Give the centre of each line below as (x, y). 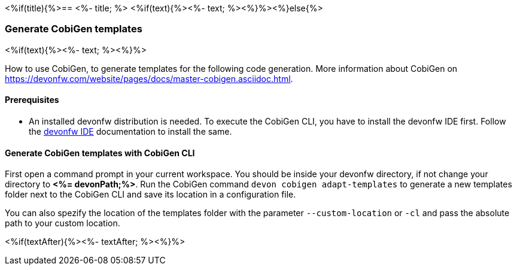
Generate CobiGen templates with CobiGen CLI (100, 153)
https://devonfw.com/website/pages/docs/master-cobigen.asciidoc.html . (149, 78)
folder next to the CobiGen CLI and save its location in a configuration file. (150, 195)
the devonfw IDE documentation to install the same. (130, 131)
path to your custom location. (63, 223)
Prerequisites (32, 100)
